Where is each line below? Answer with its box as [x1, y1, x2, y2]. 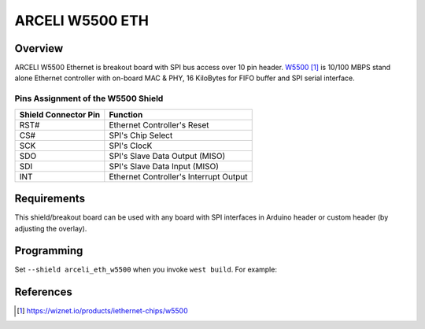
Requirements [14, 192, 86, 205]
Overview [14, 42, 64, 55]
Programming [14, 244, 83, 257]
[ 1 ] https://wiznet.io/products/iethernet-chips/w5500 [17, 306, 188, 316]
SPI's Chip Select [109, 130, 173, 141]
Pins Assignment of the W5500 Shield [14, 93, 164, 104]
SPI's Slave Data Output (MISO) [109, 150, 226, 161]
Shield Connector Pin [19, 109, 101, 120]
